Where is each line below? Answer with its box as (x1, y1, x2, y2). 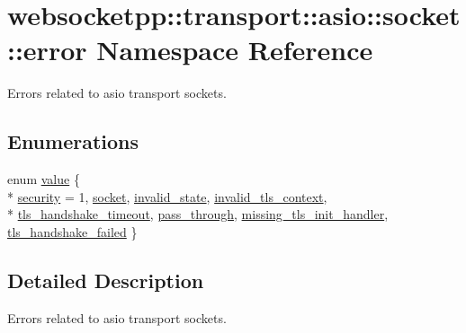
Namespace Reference (96, 31, 373, 68)
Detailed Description (7, 266, 204, 294)
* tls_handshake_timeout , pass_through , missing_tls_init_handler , (7, 205, 389, 223)
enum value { (7, 170, 80, 188)
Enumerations (7, 127, 139, 155)
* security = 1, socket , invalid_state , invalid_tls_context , (7, 187, 327, 206)
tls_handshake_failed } (7, 222, 138, 241)
